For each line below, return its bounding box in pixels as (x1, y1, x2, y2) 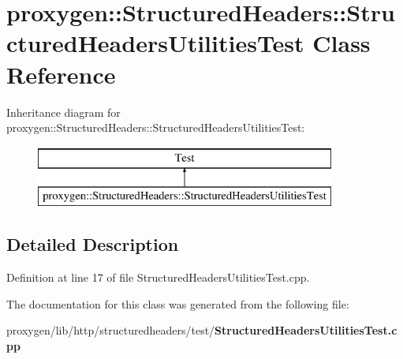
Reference (6, 58, 116, 90)
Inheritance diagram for (6, 103, 121, 120)
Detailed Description (6, 232, 179, 256)
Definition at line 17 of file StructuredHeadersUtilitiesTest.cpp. (6, 269, 310, 286)
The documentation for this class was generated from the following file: (6, 295, 349, 312)
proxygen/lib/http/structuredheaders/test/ (6, 322, 215, 338)
